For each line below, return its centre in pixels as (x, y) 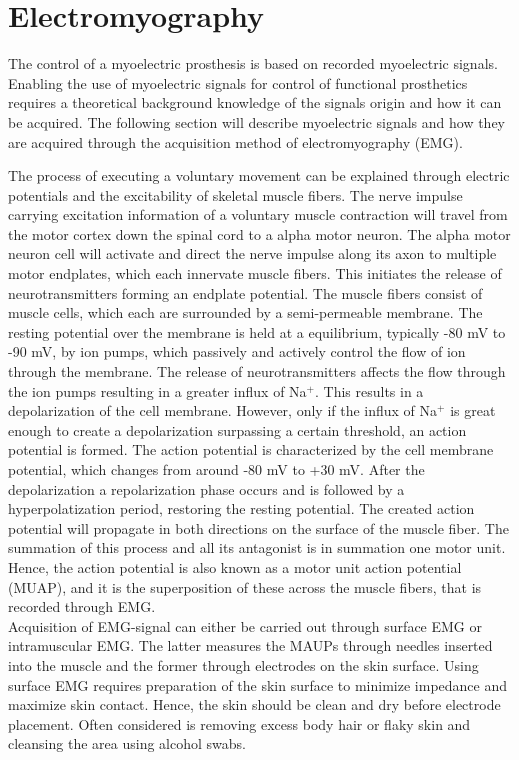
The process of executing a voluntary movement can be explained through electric (259, 175)
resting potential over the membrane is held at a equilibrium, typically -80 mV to (257, 331)
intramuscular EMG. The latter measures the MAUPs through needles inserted (250, 645)
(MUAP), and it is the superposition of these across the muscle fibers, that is (245, 586)
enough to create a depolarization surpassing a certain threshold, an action (237, 429)
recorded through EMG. (82, 606)
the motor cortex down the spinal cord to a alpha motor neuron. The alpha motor (259, 233)
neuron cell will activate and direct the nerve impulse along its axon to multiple (252, 253)
